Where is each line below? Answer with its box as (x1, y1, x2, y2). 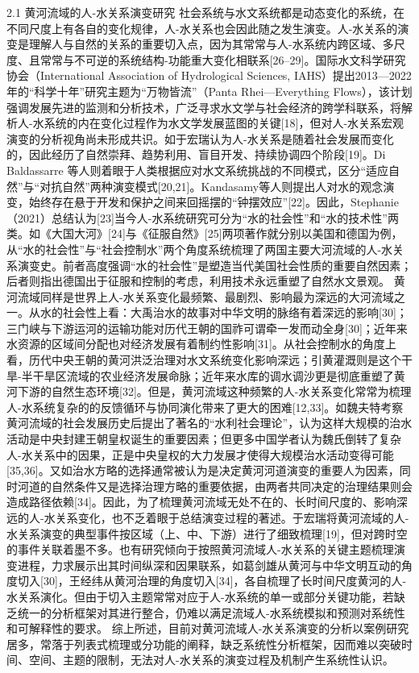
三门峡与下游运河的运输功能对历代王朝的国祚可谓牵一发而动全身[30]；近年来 (6, 319, 408, 336)
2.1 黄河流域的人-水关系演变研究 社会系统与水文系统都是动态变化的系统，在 (6, 4, 404, 20)
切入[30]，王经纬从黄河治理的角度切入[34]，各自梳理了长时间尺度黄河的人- (17, 572, 407, 589)
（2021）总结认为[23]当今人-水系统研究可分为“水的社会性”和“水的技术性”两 (6, 209, 399, 226)
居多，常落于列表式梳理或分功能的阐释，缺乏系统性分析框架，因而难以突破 (6, 635, 401, 652)
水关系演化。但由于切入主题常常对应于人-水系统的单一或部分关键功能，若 (6, 588, 394, 604)
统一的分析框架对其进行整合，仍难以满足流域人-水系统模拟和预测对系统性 (17, 604, 405, 621)
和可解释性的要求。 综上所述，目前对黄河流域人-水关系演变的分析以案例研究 (6, 620, 409, 637)
